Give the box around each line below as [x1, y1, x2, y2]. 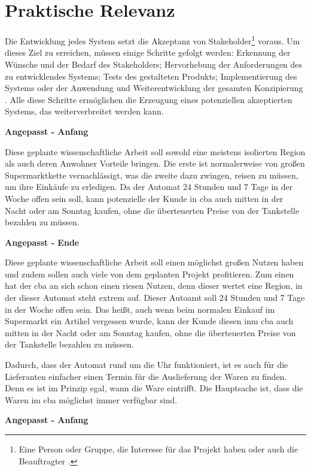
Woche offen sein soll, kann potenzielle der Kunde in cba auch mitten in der [5, 192, 283, 204]
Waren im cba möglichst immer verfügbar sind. [5, 393, 178, 406]
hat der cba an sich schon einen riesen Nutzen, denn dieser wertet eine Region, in [5, 279, 303, 292]
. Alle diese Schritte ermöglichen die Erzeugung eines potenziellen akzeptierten [5, 93, 292, 105]
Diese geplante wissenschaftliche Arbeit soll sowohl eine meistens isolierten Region [5, 145, 306, 158]
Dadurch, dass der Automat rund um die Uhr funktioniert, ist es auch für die [5, 358, 288, 371]
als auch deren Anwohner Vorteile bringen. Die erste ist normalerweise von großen [5, 157, 305, 170]
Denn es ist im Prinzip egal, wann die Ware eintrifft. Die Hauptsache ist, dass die [5, 382, 303, 394]
